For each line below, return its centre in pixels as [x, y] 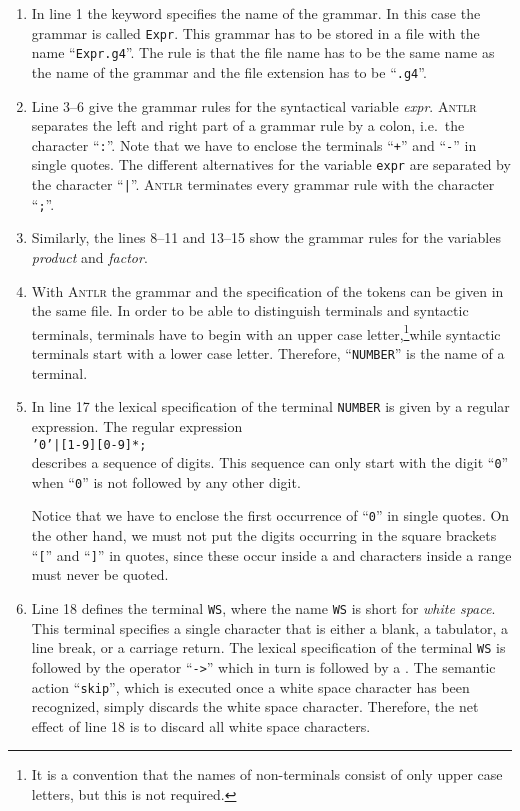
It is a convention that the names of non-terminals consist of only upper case [267, 774]
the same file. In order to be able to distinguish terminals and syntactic [250, 310]
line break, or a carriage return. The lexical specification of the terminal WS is [268, 647]
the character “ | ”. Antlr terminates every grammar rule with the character [263, 184]
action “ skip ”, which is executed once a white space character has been [250, 686]
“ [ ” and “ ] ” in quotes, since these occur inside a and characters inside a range [271, 554]
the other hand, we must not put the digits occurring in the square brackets [264, 535]
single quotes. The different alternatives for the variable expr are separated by [271, 164]
